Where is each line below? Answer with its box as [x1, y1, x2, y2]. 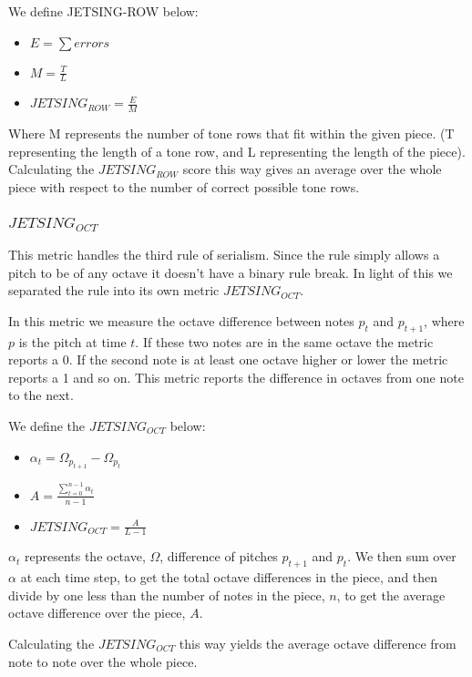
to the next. [8, 385, 74, 405]
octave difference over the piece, [8, 603, 186, 622]
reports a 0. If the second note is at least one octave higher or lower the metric [8, 350, 448, 369]
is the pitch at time [18, 332, 127, 351]
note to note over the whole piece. [8, 651, 198, 671]
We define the [8, 415, 85, 435]
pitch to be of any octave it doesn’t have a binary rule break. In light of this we [8, 262, 453, 282]
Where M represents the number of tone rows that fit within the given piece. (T [8, 124, 455, 143]
